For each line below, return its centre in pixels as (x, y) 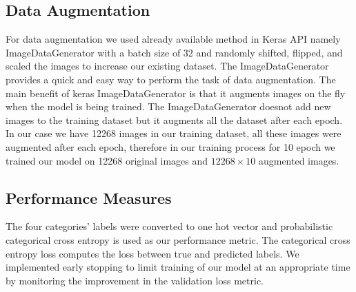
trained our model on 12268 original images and (107, 160)
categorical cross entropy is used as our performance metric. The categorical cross (178, 239)
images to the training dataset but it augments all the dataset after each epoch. (174, 119)
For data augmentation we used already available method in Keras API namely (173, 39)
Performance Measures (89, 197)
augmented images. (299, 160)
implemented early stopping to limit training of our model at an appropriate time (178, 267)
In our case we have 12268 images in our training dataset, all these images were (174, 133)
